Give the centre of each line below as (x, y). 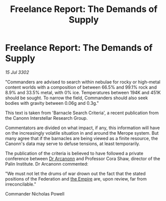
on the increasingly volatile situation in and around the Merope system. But (82, 133)
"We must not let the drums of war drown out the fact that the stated (76, 174)
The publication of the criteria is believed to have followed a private (74, 153)
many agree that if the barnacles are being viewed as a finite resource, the (82, 138)
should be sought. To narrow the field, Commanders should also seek (77, 98)
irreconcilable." (21, 184)
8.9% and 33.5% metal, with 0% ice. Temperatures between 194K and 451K (83, 92)
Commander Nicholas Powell (35, 194)
